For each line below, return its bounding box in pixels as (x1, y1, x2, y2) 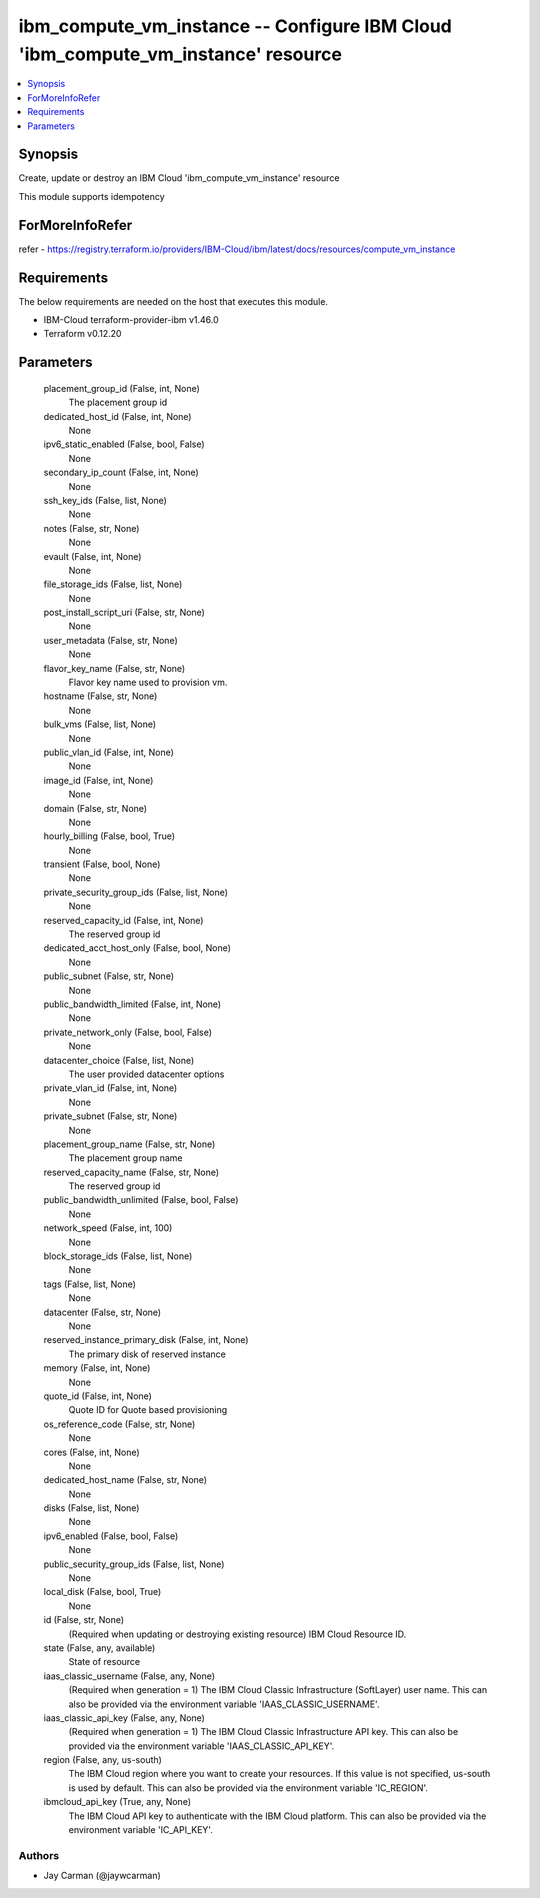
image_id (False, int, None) (43, 774, 154, 786)
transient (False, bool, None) (43, 858, 161, 870)
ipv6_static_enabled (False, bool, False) (43, 438, 205, 450)
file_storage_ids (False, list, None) (43, 578, 183, 590)
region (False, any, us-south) (43, 1754, 162, 1766)
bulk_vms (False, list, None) (43, 718, 157, 730)
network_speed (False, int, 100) (43, 1222, 173, 1234)
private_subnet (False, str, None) (43, 1110, 178, 1122)
